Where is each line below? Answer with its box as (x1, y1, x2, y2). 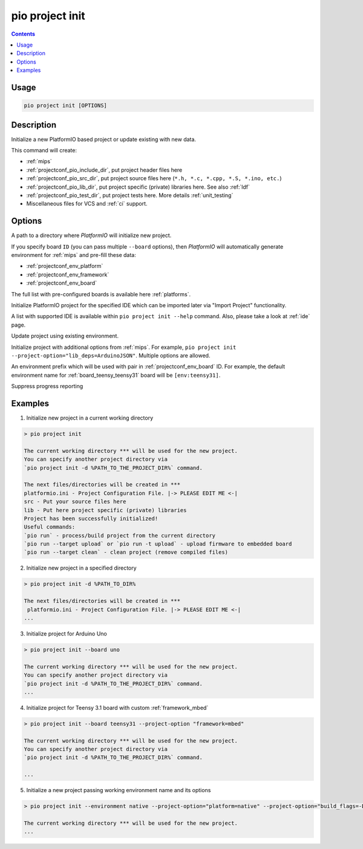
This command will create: (11, 147, 77, 154)
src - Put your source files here (24, 498, 126, 505)
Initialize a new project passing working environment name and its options (26, 787, 211, 794)
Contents (11, 30, 36, 37)
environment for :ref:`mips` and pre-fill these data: (11, 252, 136, 259)
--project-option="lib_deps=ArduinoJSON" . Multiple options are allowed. (11, 351, 211, 359)
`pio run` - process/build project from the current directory (24, 532, 216, 539)
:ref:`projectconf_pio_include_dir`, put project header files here (26, 166, 183, 174)
